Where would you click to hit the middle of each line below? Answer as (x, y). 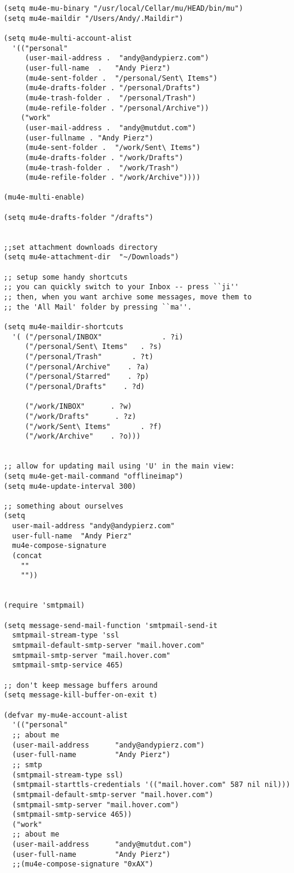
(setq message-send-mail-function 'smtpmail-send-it (111, 625)
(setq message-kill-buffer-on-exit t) (81, 695)
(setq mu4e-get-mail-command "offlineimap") (94, 476)
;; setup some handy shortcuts (66, 277)
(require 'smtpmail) (45, 606)
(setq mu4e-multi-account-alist (68, 38)
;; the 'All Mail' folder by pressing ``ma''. (98, 307)
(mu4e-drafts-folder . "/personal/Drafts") (113, 88)
